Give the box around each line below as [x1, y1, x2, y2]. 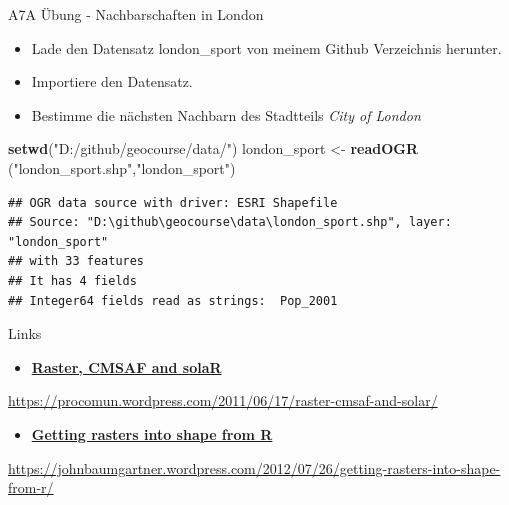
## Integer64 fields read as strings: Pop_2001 [8, 293, 338, 308]
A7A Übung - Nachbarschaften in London [8, 4, 264, 24]
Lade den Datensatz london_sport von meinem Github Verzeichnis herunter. [31, 37, 502, 58]
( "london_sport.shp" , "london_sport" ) [8, 157, 236, 178]
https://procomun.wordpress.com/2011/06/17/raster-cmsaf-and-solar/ [8, 390, 438, 411]
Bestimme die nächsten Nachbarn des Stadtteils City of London [31, 104, 421, 125]
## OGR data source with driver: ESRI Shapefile [8, 195, 338, 210]
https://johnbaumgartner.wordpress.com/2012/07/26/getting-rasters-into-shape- [8, 457, 501, 478]
